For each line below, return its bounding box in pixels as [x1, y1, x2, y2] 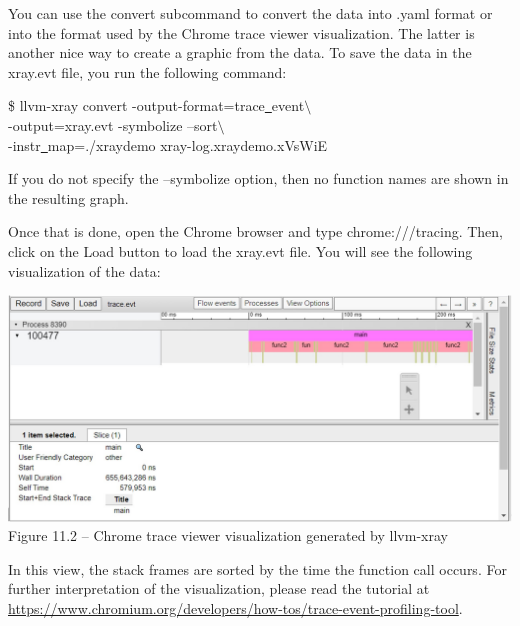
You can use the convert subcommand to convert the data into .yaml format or [8, 3, 493, 23]
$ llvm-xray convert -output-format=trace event [8, 95, 305, 116]
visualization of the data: [8, 260, 161, 281]
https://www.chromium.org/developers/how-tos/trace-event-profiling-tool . [8, 597, 463, 618]
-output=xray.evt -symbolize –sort [8, 114, 218, 135]
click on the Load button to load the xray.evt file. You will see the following [8, 240, 473, 261]
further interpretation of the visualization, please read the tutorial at [8, 578, 430, 599]
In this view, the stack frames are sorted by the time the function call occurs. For [8, 558, 507, 579]
